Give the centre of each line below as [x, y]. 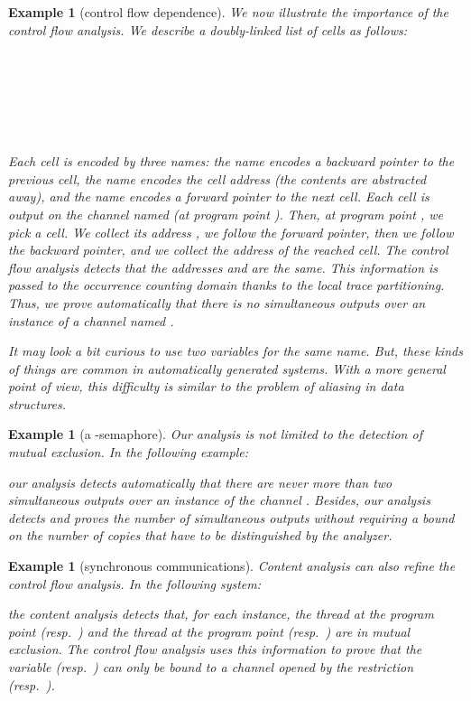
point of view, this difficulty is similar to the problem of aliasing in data [206, 386]
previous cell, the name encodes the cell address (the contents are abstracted [217, 178]
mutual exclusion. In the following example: [129, 452]
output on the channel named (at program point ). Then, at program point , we [226, 214]
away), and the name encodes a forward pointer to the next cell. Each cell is [219, 196]
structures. [37, 403]
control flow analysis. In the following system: [135, 583]
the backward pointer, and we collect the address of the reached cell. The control [228, 250]
